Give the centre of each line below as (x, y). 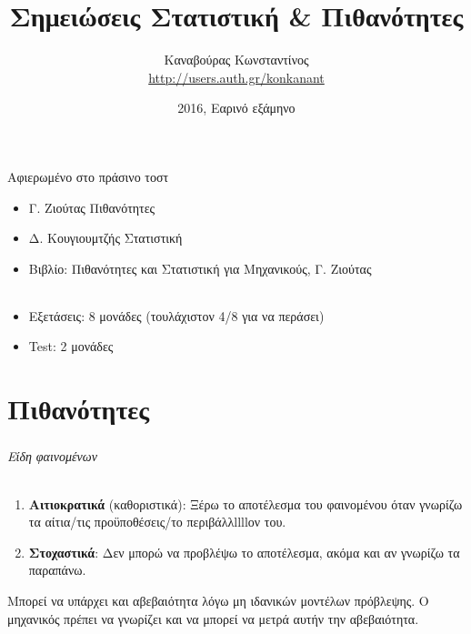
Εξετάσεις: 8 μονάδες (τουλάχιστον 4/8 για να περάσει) (176, 315)
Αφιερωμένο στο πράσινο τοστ (88, 176)
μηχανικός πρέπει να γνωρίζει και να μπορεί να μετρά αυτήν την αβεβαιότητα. (213, 618)
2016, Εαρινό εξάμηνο (236, 108)
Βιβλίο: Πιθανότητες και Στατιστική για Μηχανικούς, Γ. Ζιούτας (200, 268)
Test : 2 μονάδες (71, 346)
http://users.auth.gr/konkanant (236, 77)
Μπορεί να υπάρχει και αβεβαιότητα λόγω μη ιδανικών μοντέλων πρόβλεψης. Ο (218, 600)
